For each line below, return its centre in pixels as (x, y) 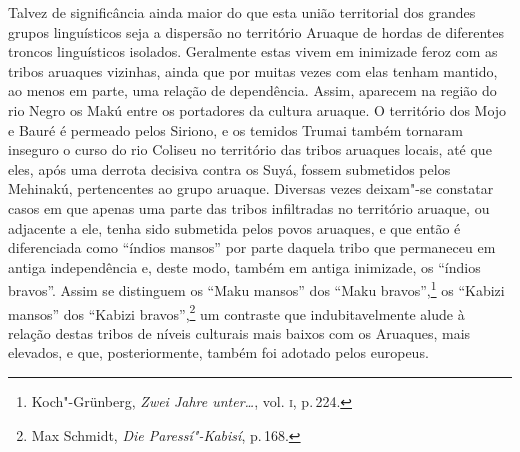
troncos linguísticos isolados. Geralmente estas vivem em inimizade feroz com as (253, 51)
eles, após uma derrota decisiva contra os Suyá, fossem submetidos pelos (229, 168)
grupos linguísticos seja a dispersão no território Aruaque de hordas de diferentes (256, 31)
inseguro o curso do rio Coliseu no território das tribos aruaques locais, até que (250, 149)
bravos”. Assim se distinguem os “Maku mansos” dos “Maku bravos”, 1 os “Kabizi (256, 288)
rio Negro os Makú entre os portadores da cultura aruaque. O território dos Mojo (257, 109)
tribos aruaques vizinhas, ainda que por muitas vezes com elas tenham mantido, (253, 70)
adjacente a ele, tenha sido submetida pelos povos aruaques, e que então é (234, 227)
